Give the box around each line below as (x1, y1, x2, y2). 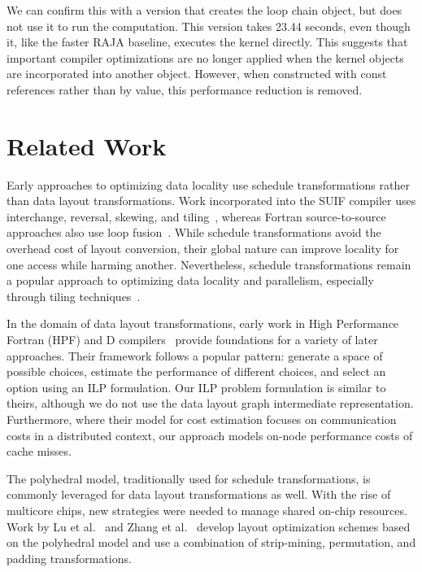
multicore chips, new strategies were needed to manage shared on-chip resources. (7, 501, 407, 518)
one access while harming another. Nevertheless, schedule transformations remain (7, 255, 411, 273)
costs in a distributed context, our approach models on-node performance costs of (7, 426, 413, 443)
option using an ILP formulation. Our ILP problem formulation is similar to (7, 378, 386, 395)
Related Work (7, 129, 167, 162)
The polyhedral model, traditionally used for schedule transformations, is (7, 469, 371, 487)
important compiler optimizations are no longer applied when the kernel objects (7, 49, 404, 66)
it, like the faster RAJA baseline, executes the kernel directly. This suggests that (7, 33, 408, 50)
